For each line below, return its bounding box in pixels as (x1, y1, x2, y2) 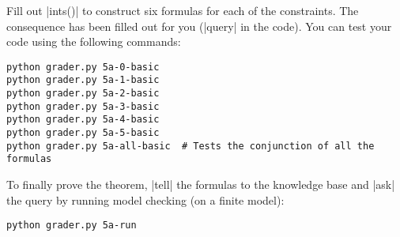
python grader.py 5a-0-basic (6, 61, 160, 73)
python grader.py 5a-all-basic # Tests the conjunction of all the (6, 140, 375, 152)
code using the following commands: (6, 33, 181, 50)
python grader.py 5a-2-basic (6, 88, 160, 100)
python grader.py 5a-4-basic (6, 114, 160, 126)
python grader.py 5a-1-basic (6, 74, 160, 86)
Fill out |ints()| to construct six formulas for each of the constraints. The (6, 2, 359, 18)
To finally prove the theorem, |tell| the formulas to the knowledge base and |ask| (6, 176, 395, 193)
